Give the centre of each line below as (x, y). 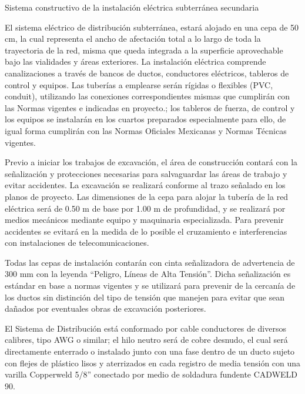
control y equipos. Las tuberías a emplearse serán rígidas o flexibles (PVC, (139, 84)
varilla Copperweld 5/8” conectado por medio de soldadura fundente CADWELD (151, 374)
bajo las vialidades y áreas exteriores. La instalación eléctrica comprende (135, 61)
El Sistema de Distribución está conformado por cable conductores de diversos (145, 328)
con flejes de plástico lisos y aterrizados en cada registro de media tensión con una (153, 363)
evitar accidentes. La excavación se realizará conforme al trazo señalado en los (145, 185)
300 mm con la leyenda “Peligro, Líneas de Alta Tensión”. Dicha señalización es (148, 274)
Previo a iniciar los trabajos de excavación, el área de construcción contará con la (151, 162)
